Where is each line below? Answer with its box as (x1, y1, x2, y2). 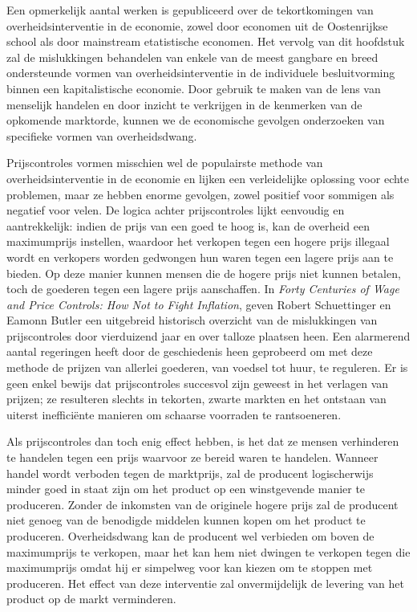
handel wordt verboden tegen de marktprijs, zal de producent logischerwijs (6, 464, 374, 481)
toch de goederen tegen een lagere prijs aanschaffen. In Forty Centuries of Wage (6, 280, 399, 297)
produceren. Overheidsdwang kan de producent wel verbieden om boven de (6, 528, 374, 544)
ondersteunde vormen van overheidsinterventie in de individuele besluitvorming (6, 64, 395, 81)
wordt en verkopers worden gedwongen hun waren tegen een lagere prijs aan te (6, 248, 394, 265)
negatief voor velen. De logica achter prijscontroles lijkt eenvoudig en (6, 202, 345, 218)
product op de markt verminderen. (6, 590, 176, 607)
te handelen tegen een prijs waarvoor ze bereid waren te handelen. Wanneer (6, 449, 379, 466)
